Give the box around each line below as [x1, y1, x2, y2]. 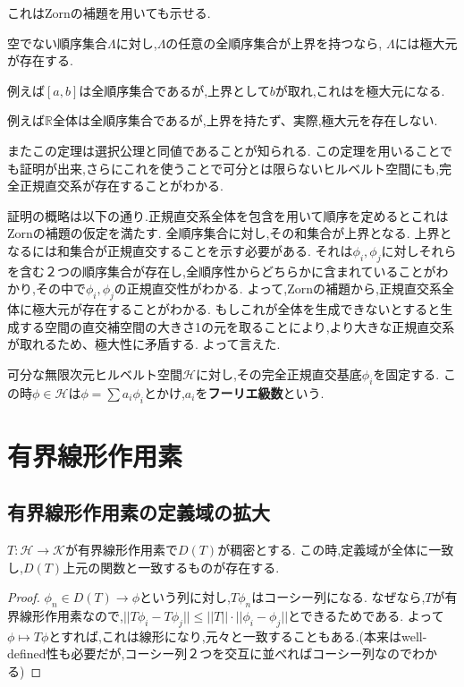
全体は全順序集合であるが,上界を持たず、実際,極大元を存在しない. [52, 111, 438, 130]
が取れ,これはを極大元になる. [274, 81, 445, 99]
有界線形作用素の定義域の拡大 [7, 498, 270, 526]
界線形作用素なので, [7, 606, 123, 625]
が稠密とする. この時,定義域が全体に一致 [217, 540, 454, 559]
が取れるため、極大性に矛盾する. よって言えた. [7, 335, 281, 353]
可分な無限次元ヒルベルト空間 [7, 364, 182, 383]
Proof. [7, 588, 40, 606]
